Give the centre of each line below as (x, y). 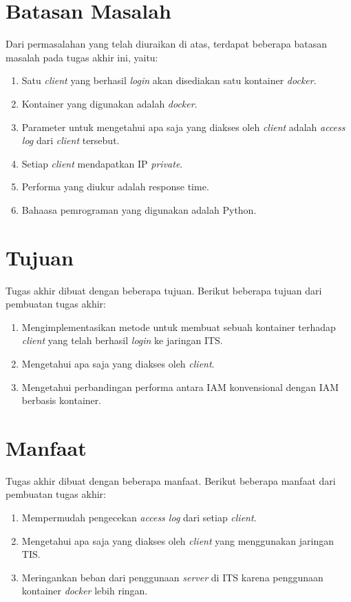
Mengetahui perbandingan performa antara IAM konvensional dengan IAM (180, 387)
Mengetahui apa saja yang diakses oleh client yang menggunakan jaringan (178, 540)
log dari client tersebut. (71, 140)
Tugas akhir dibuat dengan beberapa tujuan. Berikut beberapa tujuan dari (164, 290)
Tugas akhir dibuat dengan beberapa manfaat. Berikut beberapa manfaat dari (171, 480)
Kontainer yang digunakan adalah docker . (109, 103)
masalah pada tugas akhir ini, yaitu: (82, 57)
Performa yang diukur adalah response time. (115, 187)
